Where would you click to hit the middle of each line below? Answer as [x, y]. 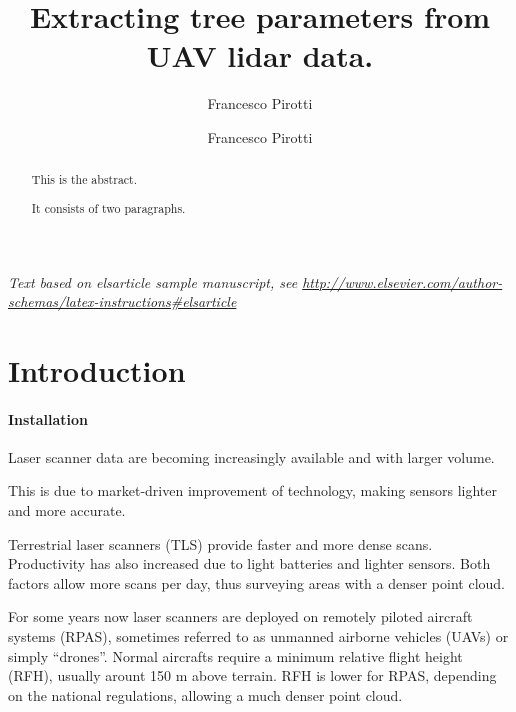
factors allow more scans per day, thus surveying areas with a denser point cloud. [256, 582]
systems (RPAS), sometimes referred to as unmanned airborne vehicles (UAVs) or [258, 636]
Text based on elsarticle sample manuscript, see [153, 281]
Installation [48, 418]
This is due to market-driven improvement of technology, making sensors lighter [253, 490]
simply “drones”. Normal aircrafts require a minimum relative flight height [235, 655]
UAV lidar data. [260, 55]
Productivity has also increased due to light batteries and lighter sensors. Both [249, 563]
